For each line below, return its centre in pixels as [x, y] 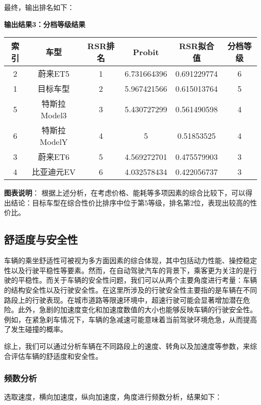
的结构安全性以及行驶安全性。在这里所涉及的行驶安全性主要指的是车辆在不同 [130, 289]
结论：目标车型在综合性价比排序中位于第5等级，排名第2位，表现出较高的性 [134, 202]
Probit [146, 52]
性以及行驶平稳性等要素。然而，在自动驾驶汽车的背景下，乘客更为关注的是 [127, 270]
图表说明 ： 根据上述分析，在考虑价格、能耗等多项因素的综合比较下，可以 [125, 193]
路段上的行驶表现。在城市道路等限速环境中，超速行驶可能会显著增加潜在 [123, 299]
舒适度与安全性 [41, 239]
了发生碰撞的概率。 [36, 329]
